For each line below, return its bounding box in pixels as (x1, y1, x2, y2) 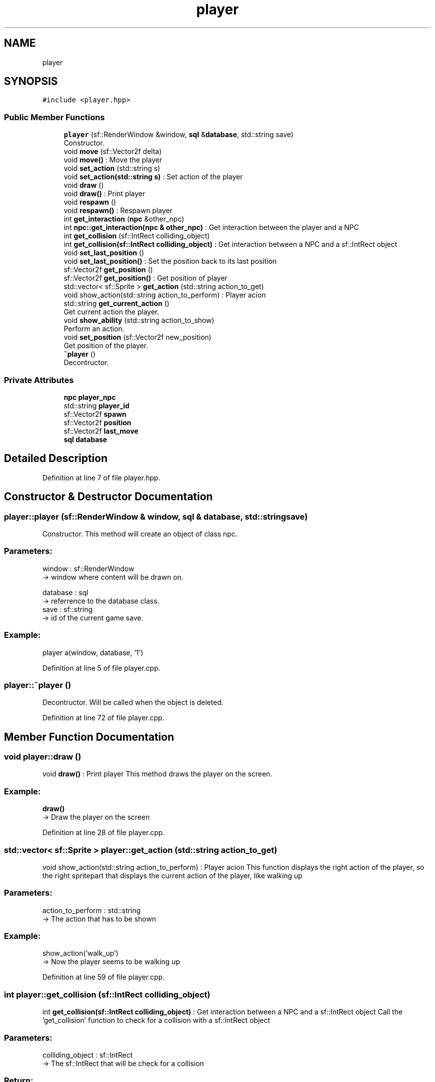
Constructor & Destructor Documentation (4, 490, 213, 503)
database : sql (42, 588, 88, 597)
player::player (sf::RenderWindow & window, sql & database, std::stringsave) (4, 511, 308, 522)
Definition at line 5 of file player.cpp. (42, 663, 160, 672)
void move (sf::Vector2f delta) (64, 147, 162, 156)
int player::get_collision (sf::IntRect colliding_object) (4, 989, 211, 1000)
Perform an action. (64, 324, 125, 333)
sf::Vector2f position (64, 418, 132, 427)
